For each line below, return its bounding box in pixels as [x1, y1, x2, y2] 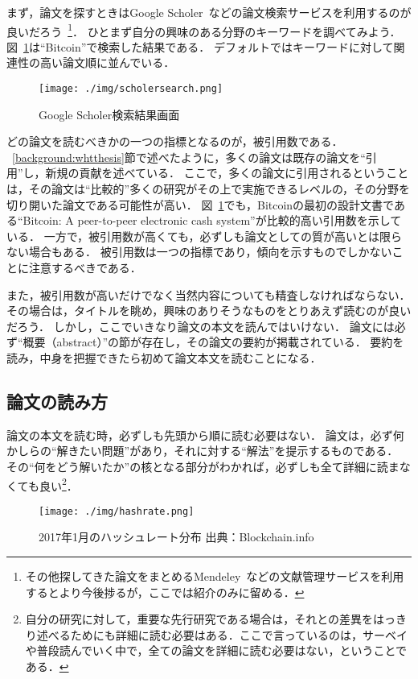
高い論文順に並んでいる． [39, 54, 175, 71]
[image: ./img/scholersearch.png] [39, 83, 223, 95]
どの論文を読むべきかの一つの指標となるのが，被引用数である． [6, 133, 343, 150]
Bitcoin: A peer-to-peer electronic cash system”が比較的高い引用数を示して [23, 212, 402, 229]
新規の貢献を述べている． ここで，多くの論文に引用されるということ [45, 164, 409, 181]
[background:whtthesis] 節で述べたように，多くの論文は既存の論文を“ [12, 148, 366, 165]
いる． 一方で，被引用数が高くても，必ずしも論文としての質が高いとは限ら [6, 227, 402, 244]
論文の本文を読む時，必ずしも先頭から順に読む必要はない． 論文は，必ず [6, 426, 393, 443]
